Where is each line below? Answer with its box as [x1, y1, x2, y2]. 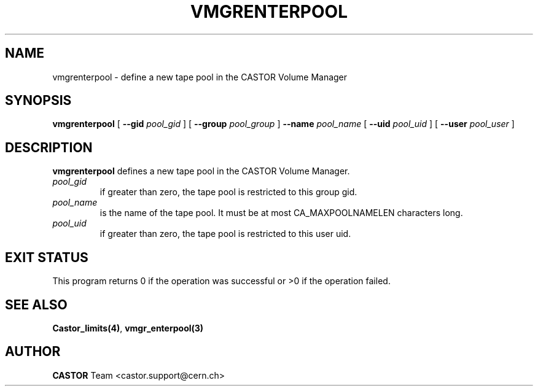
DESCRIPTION [5, 139, 93, 155]
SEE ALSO [5, 296, 68, 312]
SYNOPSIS [5, 93, 72, 109]
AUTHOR [5, 344, 61, 360]
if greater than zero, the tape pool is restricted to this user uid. [99, 228, 351, 239]
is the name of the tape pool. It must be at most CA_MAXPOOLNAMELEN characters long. [99, 207, 463, 219]
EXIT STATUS [5, 249, 88, 265]
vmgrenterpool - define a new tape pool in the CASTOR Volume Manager [52, 71, 348, 82]
